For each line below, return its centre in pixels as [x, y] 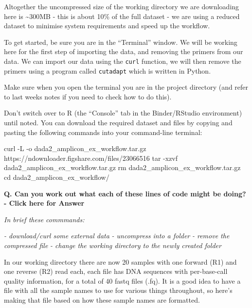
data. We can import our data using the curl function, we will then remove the [123, 61]
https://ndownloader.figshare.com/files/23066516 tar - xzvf [91, 158]
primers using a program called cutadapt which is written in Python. [108, 70]
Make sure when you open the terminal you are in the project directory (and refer [126, 87]
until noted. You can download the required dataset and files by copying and [118, 123]
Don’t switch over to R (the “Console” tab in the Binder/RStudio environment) [123, 113]
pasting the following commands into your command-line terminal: [103, 132]
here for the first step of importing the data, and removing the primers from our [124, 51]
